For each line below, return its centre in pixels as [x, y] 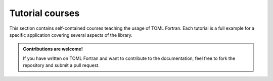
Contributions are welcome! [53, 49]
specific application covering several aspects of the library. [71, 35]
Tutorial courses [44, 13]
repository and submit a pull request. [61, 65]
